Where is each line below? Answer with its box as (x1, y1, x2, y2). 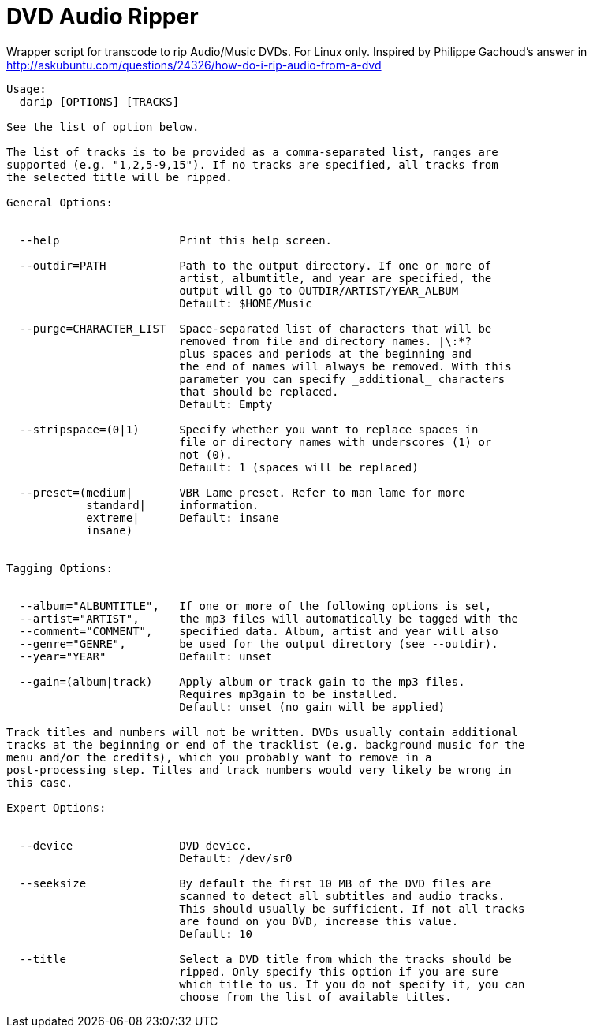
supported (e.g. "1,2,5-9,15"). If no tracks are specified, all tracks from (6, 158, 498, 171)
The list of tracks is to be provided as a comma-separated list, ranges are (6, 145, 498, 158)
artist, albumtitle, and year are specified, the (179, 271, 492, 285)
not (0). (179, 448, 233, 461)
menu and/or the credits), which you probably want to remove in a (6, 750, 432, 764)
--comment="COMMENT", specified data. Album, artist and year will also (19, 624, 498, 638)
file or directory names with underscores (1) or (179, 435, 492, 448)
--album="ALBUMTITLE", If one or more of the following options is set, (19, 599, 492, 612)
